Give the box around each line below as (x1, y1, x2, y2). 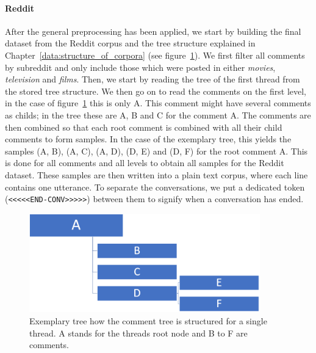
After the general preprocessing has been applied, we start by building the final (5, 24, 301, 37)
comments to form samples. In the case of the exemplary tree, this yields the (5, 133, 292, 145)
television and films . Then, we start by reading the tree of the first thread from (5, 73, 300, 86)
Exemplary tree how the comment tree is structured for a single (29, 314, 267, 327)
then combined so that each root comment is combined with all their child (5, 120, 282, 133)
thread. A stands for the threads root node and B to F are (29, 326, 248, 339)
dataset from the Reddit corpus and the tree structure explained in (5, 37, 256, 49)
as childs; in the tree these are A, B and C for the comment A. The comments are (5, 108, 311, 121)
